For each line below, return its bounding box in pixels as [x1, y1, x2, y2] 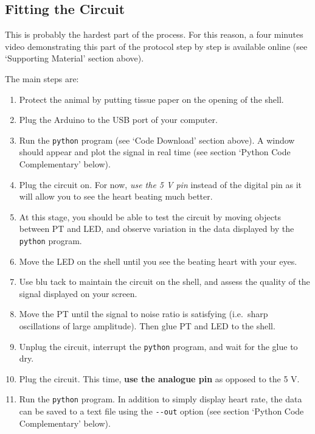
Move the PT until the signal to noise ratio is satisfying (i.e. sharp [19, 307, 268, 320]
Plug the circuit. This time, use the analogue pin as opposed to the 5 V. [19, 372, 300, 385]
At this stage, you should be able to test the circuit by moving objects [19, 210, 281, 223]
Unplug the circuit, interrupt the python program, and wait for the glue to [19, 340, 298, 352]
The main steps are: [5, 72, 79, 85]
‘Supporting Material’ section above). [5, 52, 144, 65]
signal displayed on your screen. [19, 287, 137, 299]
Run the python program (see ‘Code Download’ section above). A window [19, 133, 295, 146]
